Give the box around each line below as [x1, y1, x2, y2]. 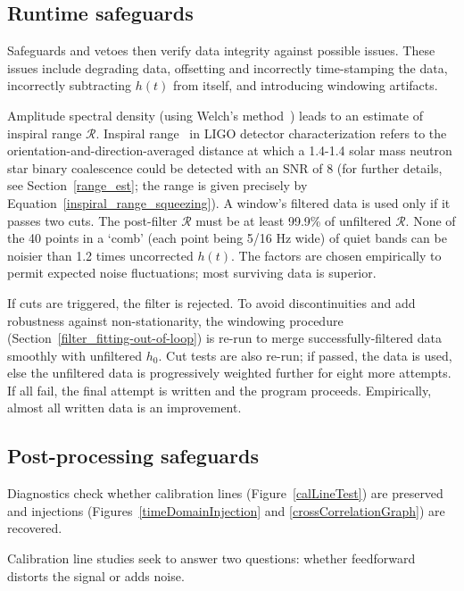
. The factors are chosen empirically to [230, 246, 442, 264]
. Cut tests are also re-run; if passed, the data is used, [158, 345, 452, 364]
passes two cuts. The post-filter [7, 211, 178, 229]
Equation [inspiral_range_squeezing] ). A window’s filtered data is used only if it [7, 193, 451, 212]
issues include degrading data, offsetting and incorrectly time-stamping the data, [7, 58, 448, 77]
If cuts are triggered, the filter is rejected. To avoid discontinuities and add [7, 293, 416, 312]
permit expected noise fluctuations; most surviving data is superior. [7, 263, 377, 282]
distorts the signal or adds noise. [7, 566, 185, 585]
